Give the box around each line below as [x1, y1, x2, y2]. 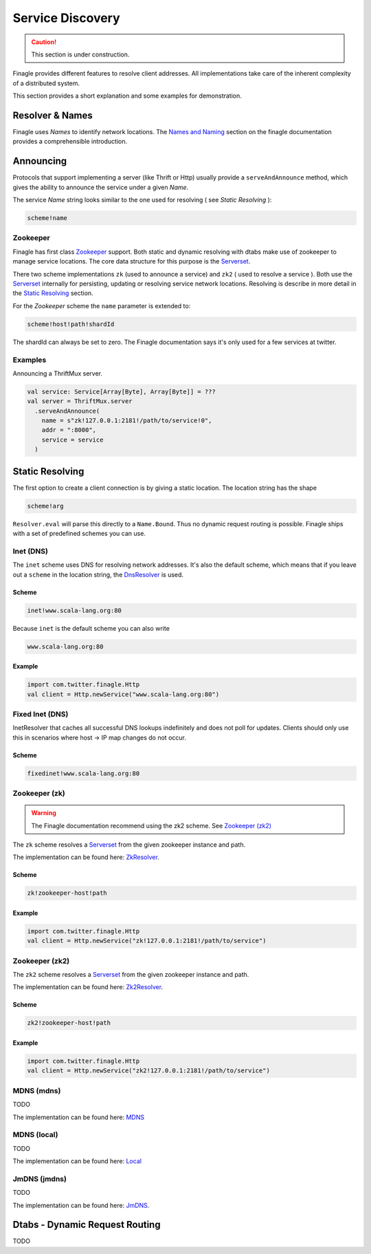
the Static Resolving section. [12, 289, 93, 297]
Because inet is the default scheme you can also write [12, 624, 170, 632]
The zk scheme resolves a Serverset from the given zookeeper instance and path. [12, 840, 246, 849]
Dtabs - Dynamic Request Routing [12, 1219, 161, 1231]
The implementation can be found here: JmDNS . [12, 1201, 150, 1209]
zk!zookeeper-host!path [27, 889, 108, 897]
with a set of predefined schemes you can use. [12, 530, 146, 538]
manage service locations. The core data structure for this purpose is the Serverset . [12, 257, 251, 266]
